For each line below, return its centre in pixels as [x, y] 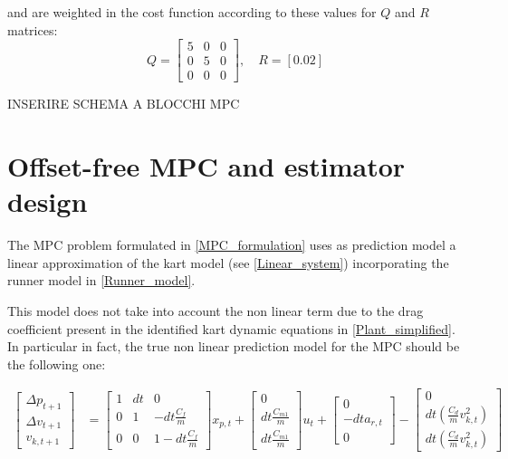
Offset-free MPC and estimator [206, 166]
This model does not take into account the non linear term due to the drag [216, 310]
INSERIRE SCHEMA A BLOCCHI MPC [124, 104]
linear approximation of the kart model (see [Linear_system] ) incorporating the [228, 262]
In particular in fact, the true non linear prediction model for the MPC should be [234, 346]
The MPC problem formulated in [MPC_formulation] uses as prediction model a [232, 245]
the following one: [57, 363]
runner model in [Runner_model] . [101, 280]
